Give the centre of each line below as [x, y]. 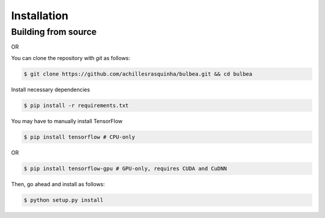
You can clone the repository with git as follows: [71, 58]
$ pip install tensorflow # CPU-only [79, 137]
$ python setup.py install [63, 200]
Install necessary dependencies [51, 89]
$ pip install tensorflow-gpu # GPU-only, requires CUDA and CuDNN [125, 168]
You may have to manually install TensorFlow [67, 121]
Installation [40, 16]
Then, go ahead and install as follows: [58, 184]
